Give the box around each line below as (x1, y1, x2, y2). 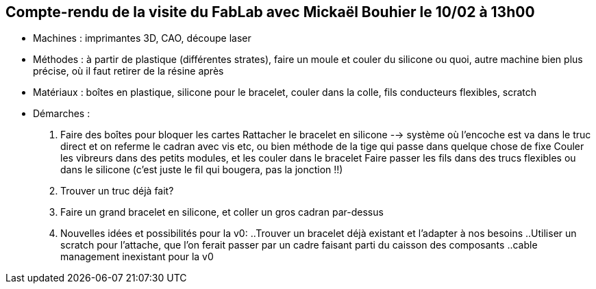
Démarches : (33, 108, 90, 120)
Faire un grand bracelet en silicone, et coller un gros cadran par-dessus (60, 206, 384, 218)
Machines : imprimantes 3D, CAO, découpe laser (33, 32, 251, 45)
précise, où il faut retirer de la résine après (33, 65, 224, 77)
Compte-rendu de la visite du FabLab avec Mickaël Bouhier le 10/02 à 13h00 (5, 3, 535, 21)
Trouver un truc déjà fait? (60, 185, 174, 197)
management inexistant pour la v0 (60, 251, 214, 263)
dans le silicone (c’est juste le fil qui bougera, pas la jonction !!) (60, 164, 343, 176)
